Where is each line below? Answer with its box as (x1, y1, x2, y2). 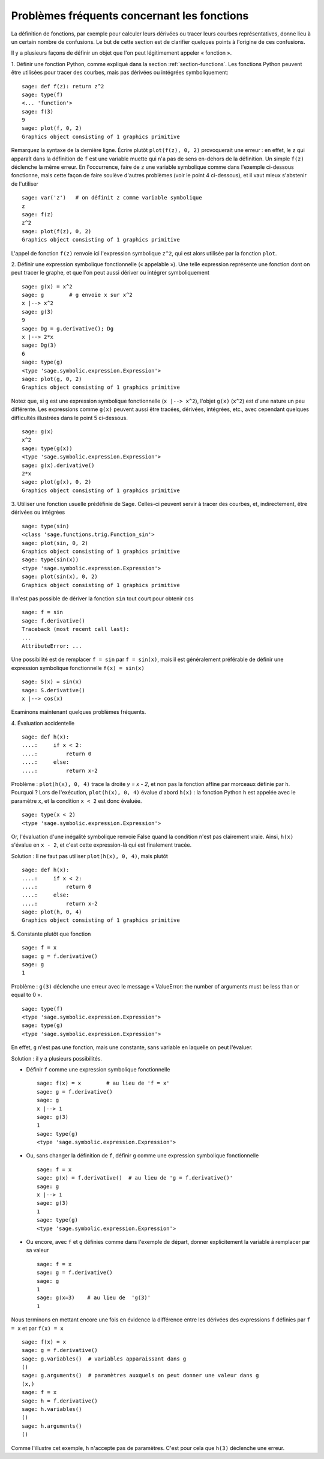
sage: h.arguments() (22, 1422, 82, 1430)
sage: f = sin (22, 609, 63, 616)
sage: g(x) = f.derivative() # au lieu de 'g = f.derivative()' (37, 1175, 233, 1181)
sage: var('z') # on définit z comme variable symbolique (22, 194, 202, 201)
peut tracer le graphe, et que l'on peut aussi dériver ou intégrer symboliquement (11, 269, 210, 276)
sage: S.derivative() (22, 687, 85, 693)
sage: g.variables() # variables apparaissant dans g (22, 1355, 187, 1362)
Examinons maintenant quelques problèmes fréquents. (11, 708, 146, 716)
